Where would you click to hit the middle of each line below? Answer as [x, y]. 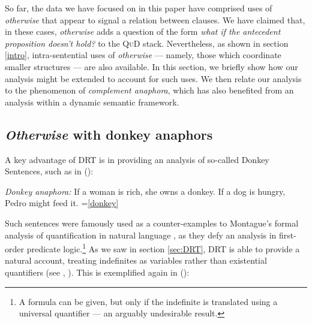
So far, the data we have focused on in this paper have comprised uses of [139, 8]
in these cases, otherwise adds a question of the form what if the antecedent [143, 31]
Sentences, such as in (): [49, 171]
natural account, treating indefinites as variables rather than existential [136, 260]
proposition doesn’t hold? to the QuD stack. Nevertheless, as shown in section [147, 43]
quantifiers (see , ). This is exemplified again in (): [97, 272]
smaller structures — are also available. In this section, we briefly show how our [151, 66]
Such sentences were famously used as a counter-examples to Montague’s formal [152, 223]
